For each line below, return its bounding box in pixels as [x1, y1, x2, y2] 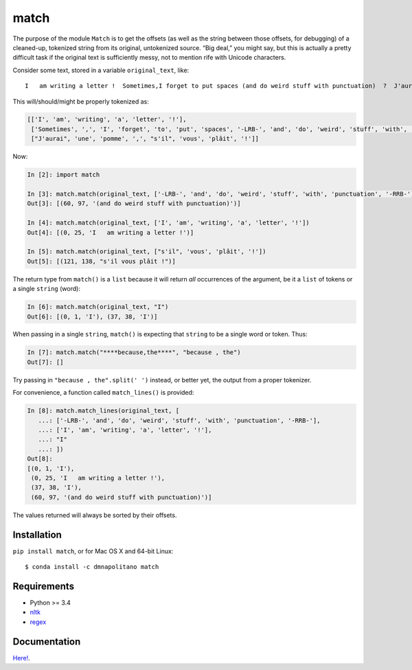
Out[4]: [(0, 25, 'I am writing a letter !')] [27, 229, 194, 236]
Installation [12, 529, 62, 540]
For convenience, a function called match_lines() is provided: [12, 389, 194, 397]
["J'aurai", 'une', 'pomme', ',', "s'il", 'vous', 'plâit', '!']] [31, 135, 260, 143]
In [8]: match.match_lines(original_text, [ [27, 407, 180, 415]
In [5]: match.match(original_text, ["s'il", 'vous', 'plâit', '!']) [27, 248, 266, 255]
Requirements [12, 580, 75, 592]
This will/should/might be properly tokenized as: [12, 97, 149, 106]
